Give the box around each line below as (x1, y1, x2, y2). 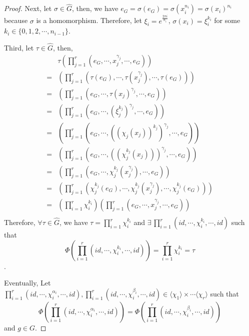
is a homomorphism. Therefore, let (36, 15, 142, 25)
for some (214, 15, 240, 25)
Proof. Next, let (4, 3, 52, 13)
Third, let (4, 42, 34, 53)
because (4, 15, 28, 25)
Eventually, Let (4, 277, 51, 288)
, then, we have (72, 3, 118, 13)
